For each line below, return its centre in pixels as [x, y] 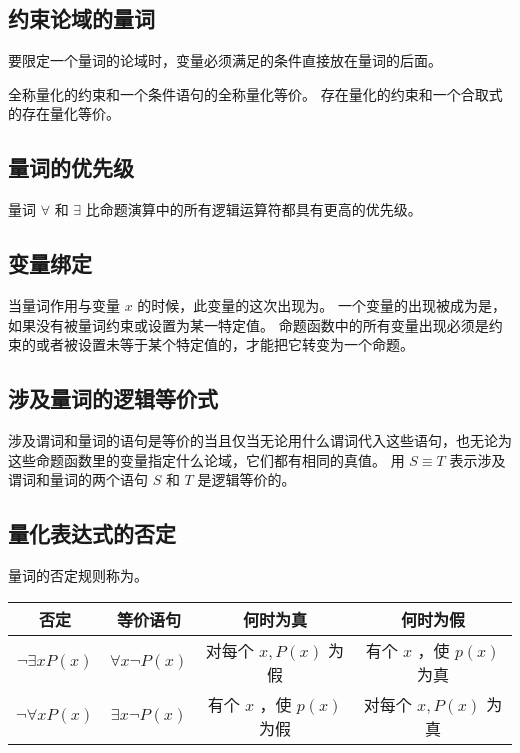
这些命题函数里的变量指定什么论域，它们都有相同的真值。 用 [206, 459]
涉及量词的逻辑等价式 [113, 398]
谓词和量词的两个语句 [78, 479]
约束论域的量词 [81, 18]
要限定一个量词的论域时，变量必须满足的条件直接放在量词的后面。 [225, 60]
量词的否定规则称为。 [78, 574]
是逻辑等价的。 [246, 479]
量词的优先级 [71, 167]
